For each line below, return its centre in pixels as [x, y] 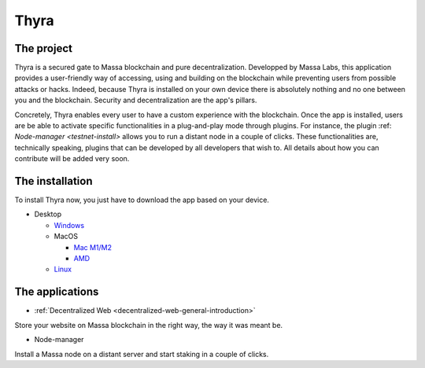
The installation [54, 181]
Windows [69, 225]
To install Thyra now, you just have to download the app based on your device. [142, 200]
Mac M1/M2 [93, 247]
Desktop [48, 214]
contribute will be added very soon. [72, 159]
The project [43, 48]
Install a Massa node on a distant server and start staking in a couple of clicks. [142, 354]
